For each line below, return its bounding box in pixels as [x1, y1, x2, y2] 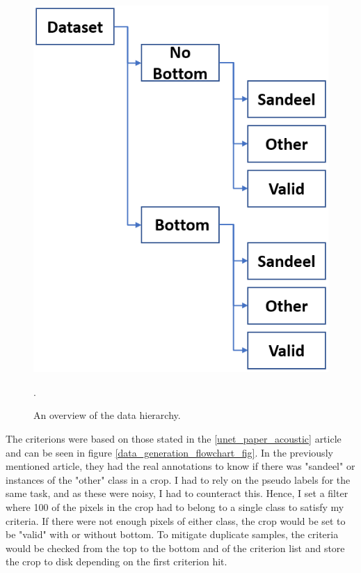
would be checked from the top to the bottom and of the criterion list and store [6, 540, 345, 555]
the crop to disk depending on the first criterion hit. [6, 554, 227, 569]
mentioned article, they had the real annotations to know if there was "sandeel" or [6, 459, 355, 473]
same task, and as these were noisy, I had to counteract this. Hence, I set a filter [6, 486, 348, 501]
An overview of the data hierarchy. [33, 408, 181, 422]
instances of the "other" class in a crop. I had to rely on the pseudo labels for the [6, 472, 351, 487]
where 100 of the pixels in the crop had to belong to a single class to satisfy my [6, 499, 344, 514]
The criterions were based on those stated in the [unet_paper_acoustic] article [6, 431, 342, 445]
